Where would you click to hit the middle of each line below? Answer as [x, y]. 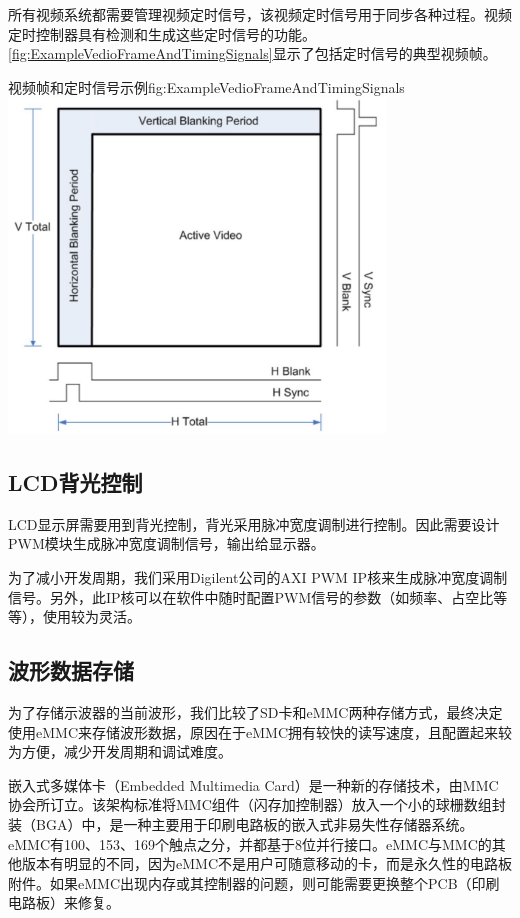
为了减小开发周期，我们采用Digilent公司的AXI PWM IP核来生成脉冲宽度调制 [258, 576]
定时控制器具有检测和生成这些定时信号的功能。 [162, 33]
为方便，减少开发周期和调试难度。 [120, 751]
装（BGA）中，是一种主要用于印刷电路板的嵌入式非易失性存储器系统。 [241, 823]
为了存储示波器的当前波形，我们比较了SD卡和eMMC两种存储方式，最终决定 [255, 711]
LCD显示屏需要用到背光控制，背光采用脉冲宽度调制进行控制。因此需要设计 [254, 523]
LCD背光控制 [75, 481]
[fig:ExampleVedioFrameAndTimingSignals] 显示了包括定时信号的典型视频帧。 [252, 53]
